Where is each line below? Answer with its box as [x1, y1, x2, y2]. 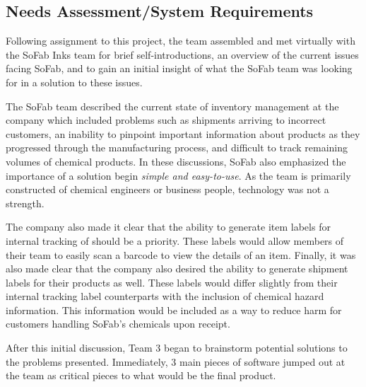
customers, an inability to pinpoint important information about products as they [6, 126, 360, 141]
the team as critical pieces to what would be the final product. [6, 368, 276, 383]
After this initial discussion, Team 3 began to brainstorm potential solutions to [6, 340, 348, 355]
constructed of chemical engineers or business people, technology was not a [6, 182, 329, 197]
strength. [6, 195, 45, 210]
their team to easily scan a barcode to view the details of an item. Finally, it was [6, 247, 356, 262]
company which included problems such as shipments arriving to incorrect [6, 112, 326, 127]
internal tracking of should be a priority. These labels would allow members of [6, 233, 344, 248]
